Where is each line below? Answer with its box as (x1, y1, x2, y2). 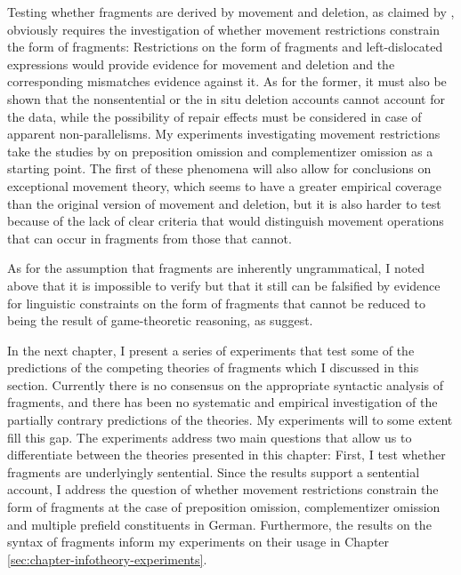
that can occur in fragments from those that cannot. (7, 228, 292, 247)
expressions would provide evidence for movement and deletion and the (7, 54, 395, 73)
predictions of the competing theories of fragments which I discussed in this (7, 358, 419, 377)
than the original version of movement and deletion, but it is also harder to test (7, 194, 441, 212)
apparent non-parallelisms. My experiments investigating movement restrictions (7, 124, 441, 143)
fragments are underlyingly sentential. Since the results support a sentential (7, 462, 420, 481)
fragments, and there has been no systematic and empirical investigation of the (7, 393, 438, 411)
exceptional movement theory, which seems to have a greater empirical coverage (7, 176, 441, 195)
